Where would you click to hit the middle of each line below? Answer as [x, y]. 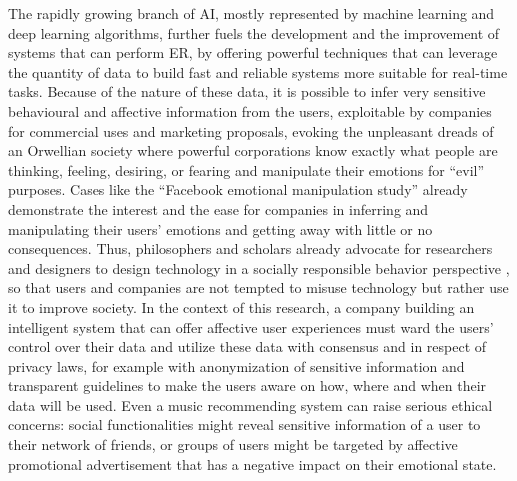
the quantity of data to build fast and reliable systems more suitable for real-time [258, 71]
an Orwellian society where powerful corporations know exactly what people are [253, 150]
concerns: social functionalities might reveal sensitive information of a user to [244, 424]
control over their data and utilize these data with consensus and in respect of [247, 346]
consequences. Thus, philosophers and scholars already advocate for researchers [250, 248]
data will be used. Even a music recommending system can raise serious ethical [250, 404]
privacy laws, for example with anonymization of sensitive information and [236, 365]
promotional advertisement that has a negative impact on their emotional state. [252, 463]
